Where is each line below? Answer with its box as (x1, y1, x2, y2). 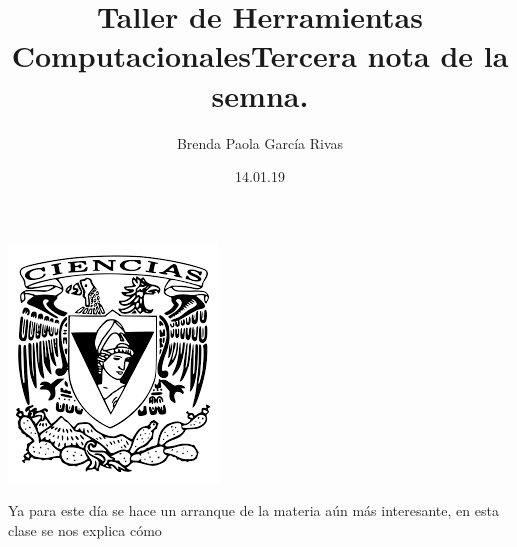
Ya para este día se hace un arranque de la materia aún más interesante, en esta (8, 500, 499, 521)
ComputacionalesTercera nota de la (11, 35, 509, 76)
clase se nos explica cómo (8, 519, 162, 540)
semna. (211, 74, 309, 115)
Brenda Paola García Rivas (176, 132, 344, 153)
